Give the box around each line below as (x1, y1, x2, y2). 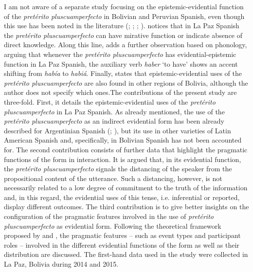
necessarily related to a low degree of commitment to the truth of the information (4, 182, 248, 193)
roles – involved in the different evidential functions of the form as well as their (4, 239, 239, 250)
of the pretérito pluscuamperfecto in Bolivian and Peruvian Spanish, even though (4, 11, 245, 21)
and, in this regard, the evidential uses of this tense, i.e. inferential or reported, (4, 192, 240, 202)
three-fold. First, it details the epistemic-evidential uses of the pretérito (4, 96, 216, 107)
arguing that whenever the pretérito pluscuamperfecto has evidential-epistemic (4, 49, 236, 59)
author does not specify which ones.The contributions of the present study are (4, 87, 237, 97)
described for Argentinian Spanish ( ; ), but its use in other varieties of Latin (4, 125, 231, 135)
